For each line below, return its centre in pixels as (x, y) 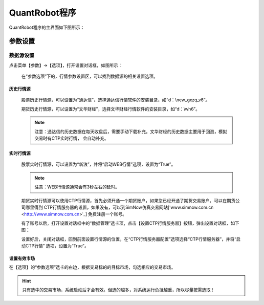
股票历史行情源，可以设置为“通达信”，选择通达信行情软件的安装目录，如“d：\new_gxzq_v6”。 (116, 100)
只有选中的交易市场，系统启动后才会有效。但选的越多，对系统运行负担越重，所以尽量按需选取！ (119, 290)
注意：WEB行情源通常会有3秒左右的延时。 (77, 187)
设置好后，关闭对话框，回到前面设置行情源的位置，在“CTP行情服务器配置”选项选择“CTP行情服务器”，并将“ (129, 239)
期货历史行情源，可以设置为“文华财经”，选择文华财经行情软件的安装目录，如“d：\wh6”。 (110, 109)
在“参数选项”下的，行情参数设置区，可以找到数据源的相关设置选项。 (90, 76)
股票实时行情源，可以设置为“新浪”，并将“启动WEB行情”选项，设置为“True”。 (98, 164)
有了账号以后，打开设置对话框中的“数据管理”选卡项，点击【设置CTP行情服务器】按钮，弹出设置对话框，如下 (130, 223)
